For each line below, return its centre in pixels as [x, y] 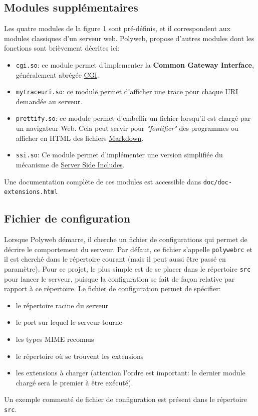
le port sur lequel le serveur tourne [69, 322]
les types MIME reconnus [55, 339]
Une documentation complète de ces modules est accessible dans [103, 181]
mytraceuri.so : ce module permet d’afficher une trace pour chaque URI [127, 91]
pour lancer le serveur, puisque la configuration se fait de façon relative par [119, 278]
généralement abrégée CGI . [57, 74]
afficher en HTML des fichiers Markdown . [80, 138]
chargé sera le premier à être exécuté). [74, 382]
